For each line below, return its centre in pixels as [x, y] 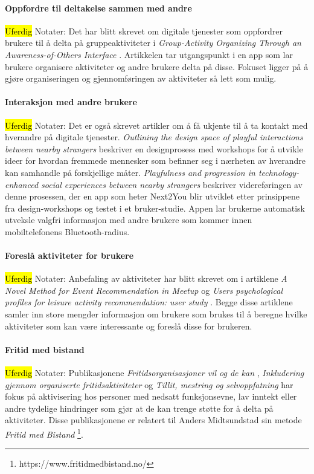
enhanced [22, 184]
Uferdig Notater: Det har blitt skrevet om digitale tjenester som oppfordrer [144, 31]
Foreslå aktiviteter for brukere [69, 255]
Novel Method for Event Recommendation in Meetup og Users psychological [144, 290]
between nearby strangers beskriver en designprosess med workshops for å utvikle [154, 148]
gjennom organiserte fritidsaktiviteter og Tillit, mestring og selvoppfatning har [149, 384]
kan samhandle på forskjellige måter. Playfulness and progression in [130, 172]
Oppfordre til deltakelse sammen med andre [98, 8]
